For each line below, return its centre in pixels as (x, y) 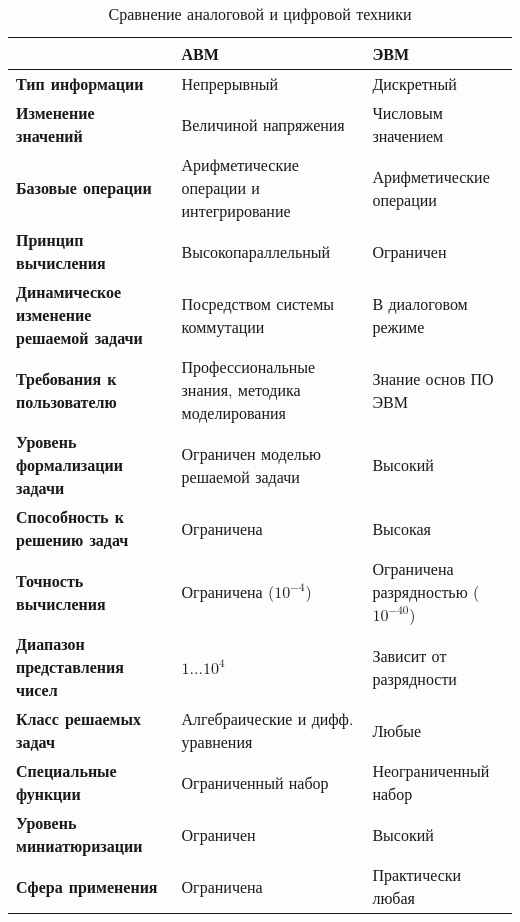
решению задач (72, 539)
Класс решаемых (78, 718)
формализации (69, 464)
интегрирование (236, 210)
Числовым (407, 112)
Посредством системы (258, 303)
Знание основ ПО (433, 378)
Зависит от (409, 655)
